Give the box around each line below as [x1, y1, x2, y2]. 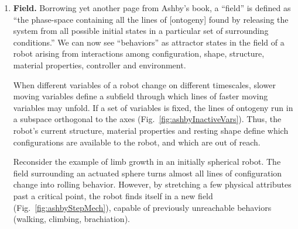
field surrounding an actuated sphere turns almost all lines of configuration [13, 166, 282, 179]
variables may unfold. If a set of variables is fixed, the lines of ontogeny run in [13, 101, 293, 113]
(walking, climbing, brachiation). [13, 213, 130, 225]
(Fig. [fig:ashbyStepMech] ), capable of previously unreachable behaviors [13, 201, 272, 213]
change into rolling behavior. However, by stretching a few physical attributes [13, 178, 292, 190]
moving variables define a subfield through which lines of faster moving [13, 90, 268, 102]
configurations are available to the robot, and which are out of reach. [13, 136, 261, 148]
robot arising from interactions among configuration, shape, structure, [13, 47, 265, 60]
